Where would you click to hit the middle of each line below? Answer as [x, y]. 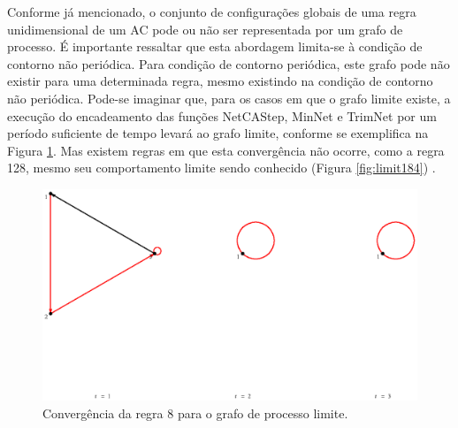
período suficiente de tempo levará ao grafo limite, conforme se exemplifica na [218, 133]
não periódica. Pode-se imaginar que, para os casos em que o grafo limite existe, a [229, 98]
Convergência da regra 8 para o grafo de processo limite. [195, 413]
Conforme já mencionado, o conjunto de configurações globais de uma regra [212, 11]
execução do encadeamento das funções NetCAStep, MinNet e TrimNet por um [222, 115]
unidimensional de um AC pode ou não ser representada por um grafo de [205, 29]
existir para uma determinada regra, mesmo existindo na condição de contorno [220, 81]
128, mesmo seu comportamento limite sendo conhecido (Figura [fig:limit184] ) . [221, 168]
